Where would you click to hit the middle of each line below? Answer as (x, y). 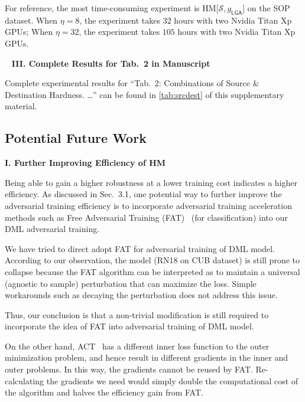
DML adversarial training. (52, 229)
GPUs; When (29, 32)
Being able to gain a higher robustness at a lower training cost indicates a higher (151, 182)
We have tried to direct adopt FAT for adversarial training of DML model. (140, 248)
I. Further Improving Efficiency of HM (85, 163)
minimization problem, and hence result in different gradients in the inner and (147, 357)
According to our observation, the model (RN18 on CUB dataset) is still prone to (152, 260)
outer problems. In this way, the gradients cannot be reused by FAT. (129, 369)
